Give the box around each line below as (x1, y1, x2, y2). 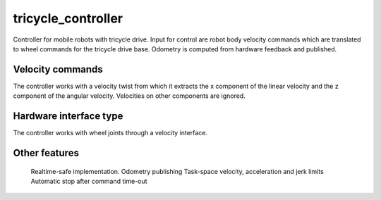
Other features (13, 146, 79, 158)
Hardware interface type (13, 110, 123, 123)
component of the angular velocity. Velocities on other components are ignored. (13, 92, 246, 100)
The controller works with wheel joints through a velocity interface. (13, 129, 208, 137)
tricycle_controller (13, 11, 123, 26)
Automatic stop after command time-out (30, 177, 147, 185)
